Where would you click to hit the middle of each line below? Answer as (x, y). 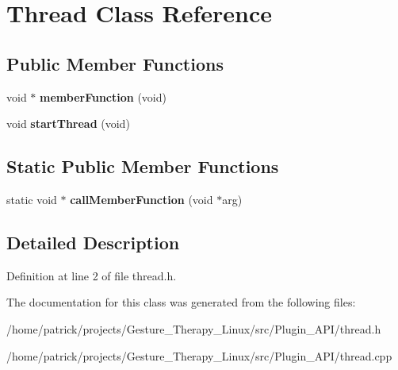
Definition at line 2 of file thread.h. (92, 275)
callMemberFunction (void (142, 199)
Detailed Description (93, 242)
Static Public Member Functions (143, 166)
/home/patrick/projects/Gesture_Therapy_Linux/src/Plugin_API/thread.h (194, 328)
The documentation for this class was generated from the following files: (181, 302)
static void (32, 199)
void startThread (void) (68, 123)
